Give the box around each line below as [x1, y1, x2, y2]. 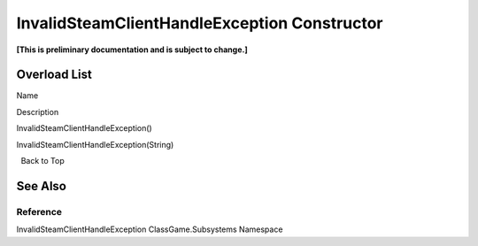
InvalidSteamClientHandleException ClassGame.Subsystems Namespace [16, 224, 283, 234]
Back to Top [20, 156, 66, 166]
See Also [16, 178, 66, 194]
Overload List [16, 67, 92, 82]
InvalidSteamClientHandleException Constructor [16, 13, 384, 33]
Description [16, 106, 59, 117]
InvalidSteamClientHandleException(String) [16, 139, 174, 150]
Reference [16, 205, 62, 218]
